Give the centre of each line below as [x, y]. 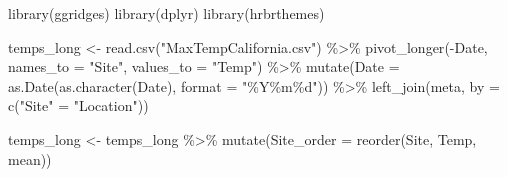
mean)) [30, 158]
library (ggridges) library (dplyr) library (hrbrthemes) [166, 13]
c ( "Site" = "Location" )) [78, 105]
